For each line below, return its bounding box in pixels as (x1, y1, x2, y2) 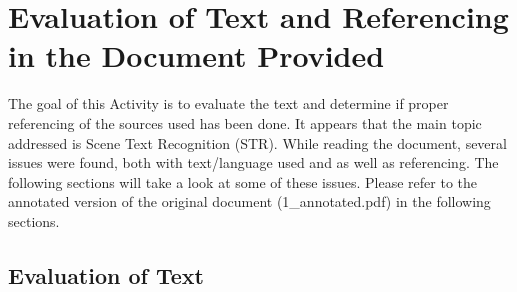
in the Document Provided (8, 35, 385, 76)
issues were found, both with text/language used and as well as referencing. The (8, 152, 499, 173)
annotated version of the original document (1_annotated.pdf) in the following (8, 191, 491, 212)
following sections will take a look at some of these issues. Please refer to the (8, 171, 478, 192)
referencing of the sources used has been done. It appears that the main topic (8, 112, 482, 133)
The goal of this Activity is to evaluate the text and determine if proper (8, 93, 449, 114)
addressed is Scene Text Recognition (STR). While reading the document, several (8, 132, 507, 153)
